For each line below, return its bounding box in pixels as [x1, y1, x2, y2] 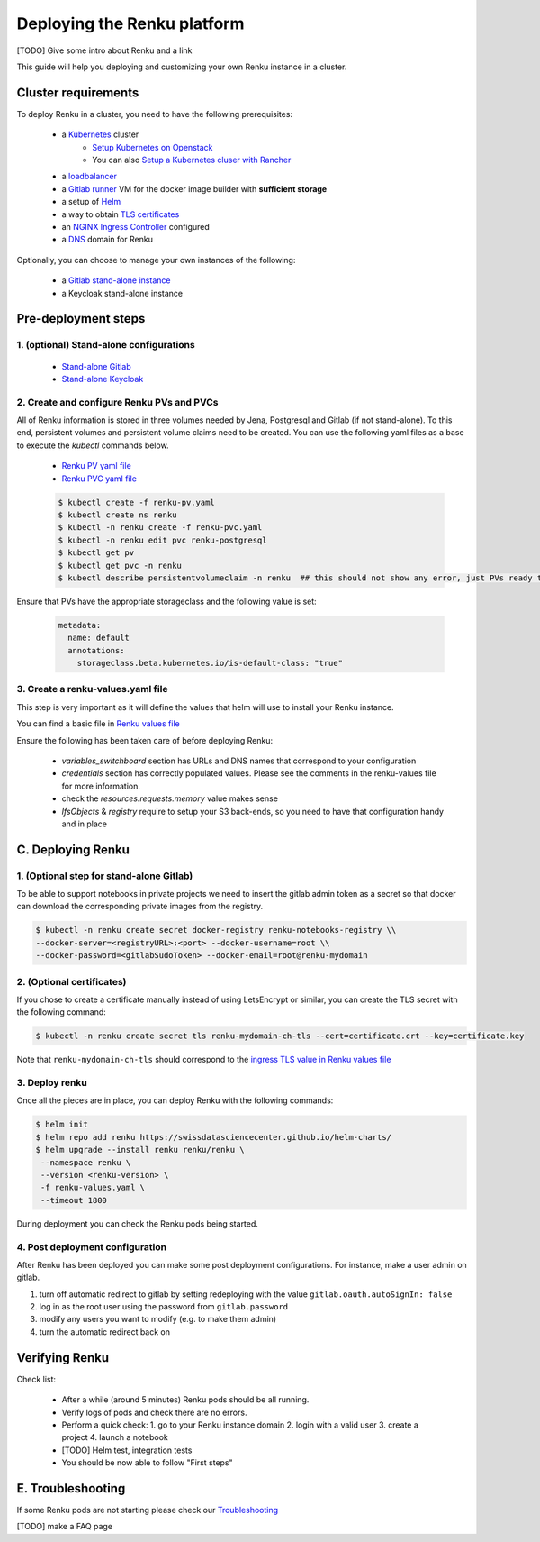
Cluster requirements [16, 85, 139, 100]
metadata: [58, 620, 102, 630]
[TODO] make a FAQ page [16, 1521, 112, 1532]
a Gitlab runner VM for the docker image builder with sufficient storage [61, 183, 328, 194]
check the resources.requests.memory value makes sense [61, 793, 279, 804]
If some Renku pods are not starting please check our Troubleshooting [16, 1505, 279, 1516]
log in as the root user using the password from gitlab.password [39, 1301, 288, 1312]
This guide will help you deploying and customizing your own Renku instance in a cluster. [16, 61, 347, 72]
